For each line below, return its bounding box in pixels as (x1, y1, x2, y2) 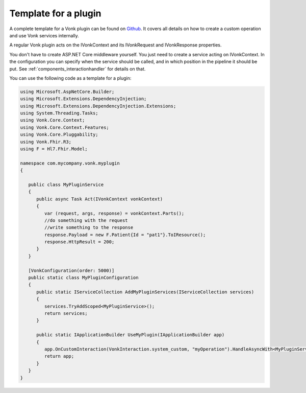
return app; (44, 353, 74, 359)
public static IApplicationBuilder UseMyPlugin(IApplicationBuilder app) (36, 332, 225, 338)
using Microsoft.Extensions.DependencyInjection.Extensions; (20, 103, 176, 109)
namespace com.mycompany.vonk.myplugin (20, 160, 120, 166)
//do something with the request (44, 217, 128, 223)
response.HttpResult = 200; (44, 239, 115, 245)
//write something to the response (44, 225, 134, 230)
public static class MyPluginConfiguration (28, 275, 139, 281)
